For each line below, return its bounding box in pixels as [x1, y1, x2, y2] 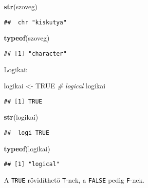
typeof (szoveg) [4, 33, 50, 43]
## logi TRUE [4, 129, 50, 136]
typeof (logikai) [4, 143, 51, 153]
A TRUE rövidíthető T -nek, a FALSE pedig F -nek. [4, 174, 145, 185]
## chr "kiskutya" [4, 19, 67, 26]
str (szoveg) [4, 1, 37, 11]
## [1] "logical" [4, 161, 60, 168]
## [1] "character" [4, 50, 67, 57]
